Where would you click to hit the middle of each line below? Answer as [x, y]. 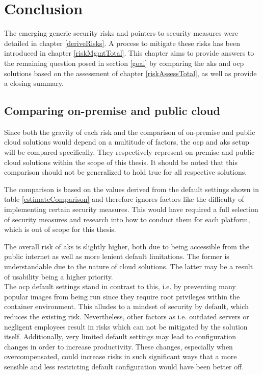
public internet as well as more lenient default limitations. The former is [117, 256]
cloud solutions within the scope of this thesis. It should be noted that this [121, 162]
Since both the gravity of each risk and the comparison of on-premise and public [130, 132]
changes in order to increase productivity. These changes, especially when [119, 346]
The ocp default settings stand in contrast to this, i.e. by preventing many [120, 286]
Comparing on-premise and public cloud [112, 111]
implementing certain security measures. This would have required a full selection [131, 209]
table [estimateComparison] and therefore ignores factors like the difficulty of [124, 199]
